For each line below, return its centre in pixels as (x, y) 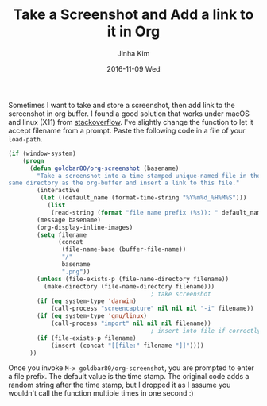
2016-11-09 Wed (133, 68)
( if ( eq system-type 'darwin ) (87, 301)
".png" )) (76, 272)
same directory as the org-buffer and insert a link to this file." (124, 183)
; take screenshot (181, 294)
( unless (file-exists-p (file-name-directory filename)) (133, 279)
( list (56, 205)
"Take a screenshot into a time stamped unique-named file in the (149, 176)
